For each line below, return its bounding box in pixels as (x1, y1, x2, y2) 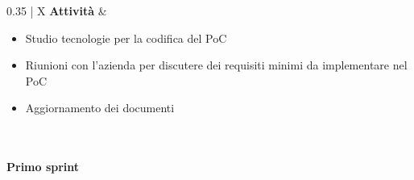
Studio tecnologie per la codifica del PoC (25, 29, 227, 46)
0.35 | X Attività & (6, 2, 107, 19)
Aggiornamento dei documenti (25, 99, 175, 116)
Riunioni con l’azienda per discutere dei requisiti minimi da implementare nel (25, 57, 408, 73)
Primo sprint (6, 158, 80, 175)
